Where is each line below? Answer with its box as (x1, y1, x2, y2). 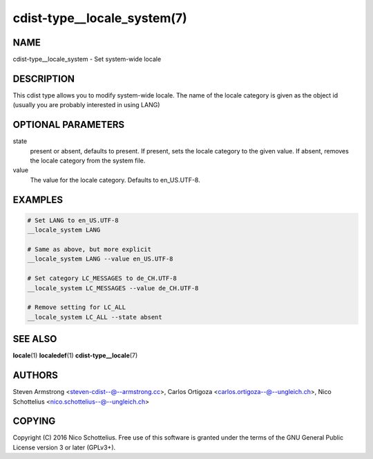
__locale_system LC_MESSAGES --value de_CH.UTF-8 (27, 284, 199, 292)
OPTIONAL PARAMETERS (12, 119, 125, 131)
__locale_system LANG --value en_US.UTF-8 (27, 255, 173, 263)
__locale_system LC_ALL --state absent (27, 313, 162, 321)
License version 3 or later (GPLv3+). (12, 443, 116, 451)
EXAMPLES (12, 194, 64, 205)
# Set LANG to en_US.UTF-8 (27, 216, 119, 224)
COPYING (12, 415, 56, 427)
